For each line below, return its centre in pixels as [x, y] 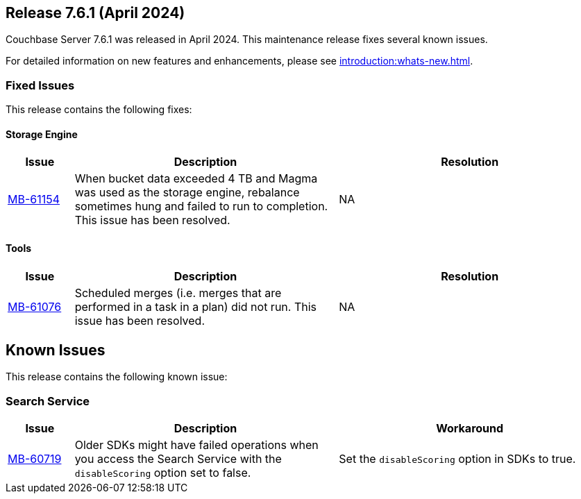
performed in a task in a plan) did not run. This [196, 306]
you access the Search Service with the [178, 459]
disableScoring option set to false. [163, 473]
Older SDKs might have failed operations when [196, 445]
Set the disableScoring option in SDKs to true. [457, 459]
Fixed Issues [40, 85]
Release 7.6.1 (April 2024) [95, 13]
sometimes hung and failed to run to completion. [201, 206]
